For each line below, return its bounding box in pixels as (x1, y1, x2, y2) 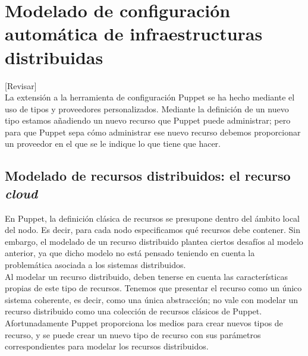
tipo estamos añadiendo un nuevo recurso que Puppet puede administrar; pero (5, 114, 291, 127)
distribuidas (5, 45, 103, 69)
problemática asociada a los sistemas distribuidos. (5, 259, 186, 271)
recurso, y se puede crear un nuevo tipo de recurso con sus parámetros (5, 328, 261, 341)
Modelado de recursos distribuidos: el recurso (5, 166, 291, 185)
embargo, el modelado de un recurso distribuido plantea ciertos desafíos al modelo (5, 235, 303, 247)
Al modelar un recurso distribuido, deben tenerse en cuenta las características (5, 270, 288, 282)
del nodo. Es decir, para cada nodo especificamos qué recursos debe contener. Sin (5, 223, 300, 236)
